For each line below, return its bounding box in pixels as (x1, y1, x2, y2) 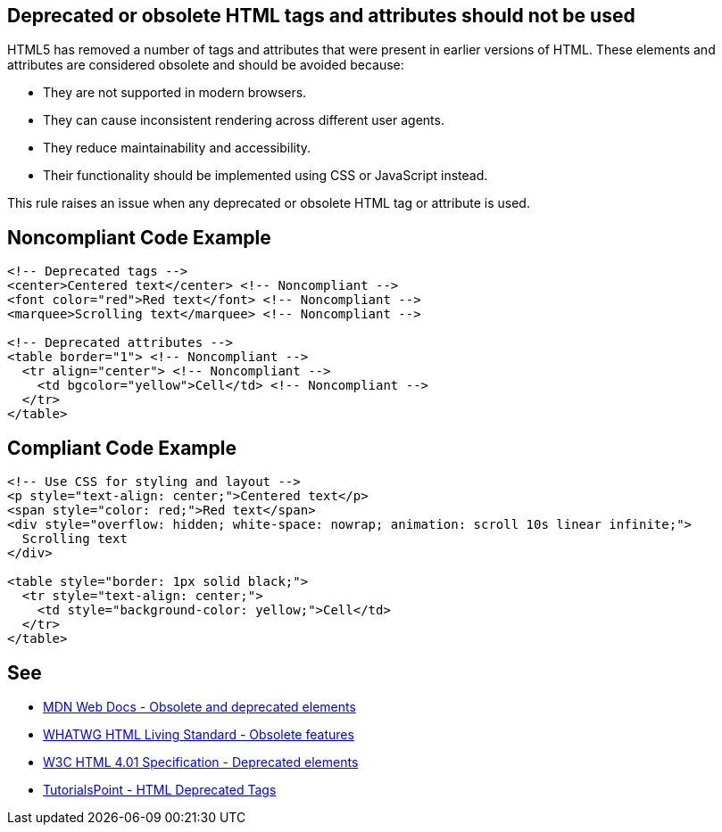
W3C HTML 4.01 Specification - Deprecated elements (43, 754, 359, 770)
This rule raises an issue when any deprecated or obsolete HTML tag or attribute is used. (7, 195, 530, 211)
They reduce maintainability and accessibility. (43, 140, 311, 156)
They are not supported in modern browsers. (43, 85, 307, 101)
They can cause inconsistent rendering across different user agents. (43, 112, 444, 128)
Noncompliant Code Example (7, 226, 271, 249)
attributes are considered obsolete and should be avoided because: (7, 57, 404, 73)
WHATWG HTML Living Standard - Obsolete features (43, 726, 354, 742)
